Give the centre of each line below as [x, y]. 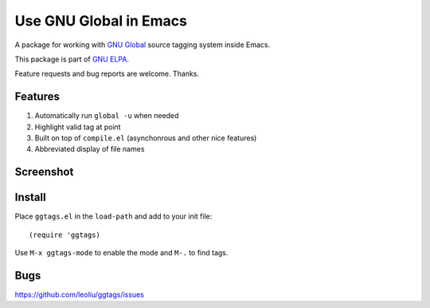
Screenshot [44, 172]
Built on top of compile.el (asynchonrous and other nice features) [146, 138]
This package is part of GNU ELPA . [72, 59]
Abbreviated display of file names [90, 149]
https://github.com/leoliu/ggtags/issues [80, 294]
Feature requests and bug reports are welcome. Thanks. [107, 74]
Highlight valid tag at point [78, 127]
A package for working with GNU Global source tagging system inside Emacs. [143, 45]
